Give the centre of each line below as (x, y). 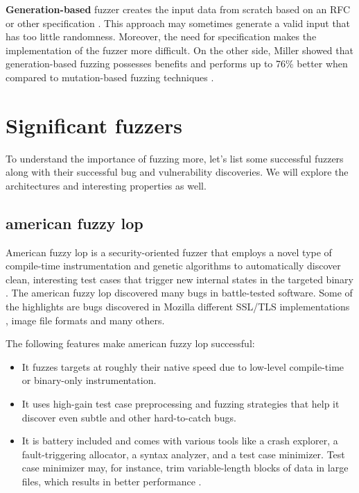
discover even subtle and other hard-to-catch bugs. (129, 417)
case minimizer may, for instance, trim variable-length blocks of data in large (185, 468)
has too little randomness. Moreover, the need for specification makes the (161, 36)
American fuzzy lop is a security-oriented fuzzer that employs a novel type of (169, 252)
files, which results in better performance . (112, 481)
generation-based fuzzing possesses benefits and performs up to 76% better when (177, 64)
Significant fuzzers (94, 125)
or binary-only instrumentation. (89, 380)
